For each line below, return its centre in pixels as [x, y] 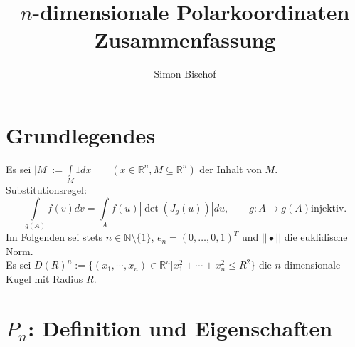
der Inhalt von [231, 169]
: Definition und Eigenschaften [180, 327]
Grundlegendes [81, 134]
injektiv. [329, 208]
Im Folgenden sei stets [54, 237]
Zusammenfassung [185, 40]
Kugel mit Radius [44, 278]
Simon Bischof [185, 74]
